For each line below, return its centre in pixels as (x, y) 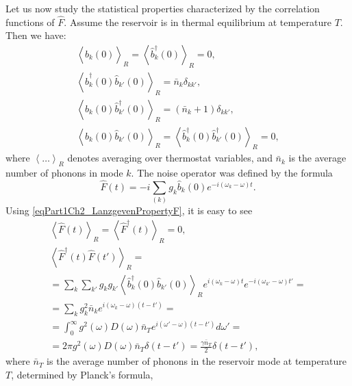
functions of (30, 22)
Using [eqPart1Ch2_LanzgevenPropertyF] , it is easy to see (129, 210)
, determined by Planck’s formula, (82, 374)
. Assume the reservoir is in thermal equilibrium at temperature (198, 22)
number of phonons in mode (64, 173)
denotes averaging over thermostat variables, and (170, 158)
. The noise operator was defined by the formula (232, 173)
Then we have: (36, 35)
